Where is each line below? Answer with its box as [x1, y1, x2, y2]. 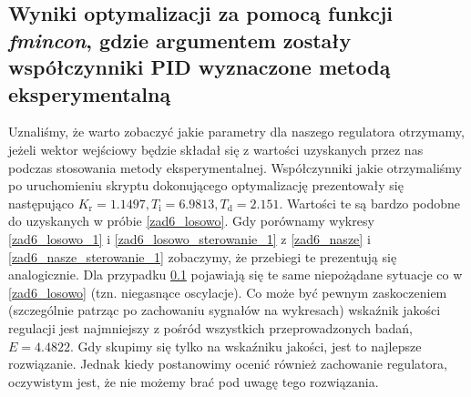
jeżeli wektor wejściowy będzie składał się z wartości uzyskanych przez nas [8, 139, 424, 158]
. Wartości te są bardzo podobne [279, 193, 461, 212]
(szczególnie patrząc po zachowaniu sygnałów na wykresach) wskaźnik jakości [8, 300, 441, 320]
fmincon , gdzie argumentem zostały [8, 25, 352, 54]
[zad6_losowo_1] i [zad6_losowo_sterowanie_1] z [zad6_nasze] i [8, 229, 371, 248]
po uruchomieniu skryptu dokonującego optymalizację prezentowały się [8, 176, 404, 195]
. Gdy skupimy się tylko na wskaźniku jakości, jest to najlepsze [69, 336, 422, 355]
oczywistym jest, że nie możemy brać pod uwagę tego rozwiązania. [8, 372, 379, 391]
